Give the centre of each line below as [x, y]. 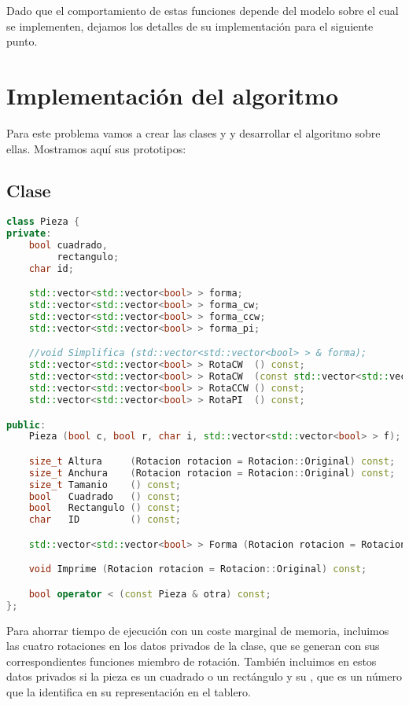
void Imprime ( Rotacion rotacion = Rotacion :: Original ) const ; [198, 569]
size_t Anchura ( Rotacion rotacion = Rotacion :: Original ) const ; [212, 473]
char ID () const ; [105, 520]
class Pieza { [43, 222]
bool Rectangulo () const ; [105, 508]
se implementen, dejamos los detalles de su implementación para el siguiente [190, 26]
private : [29, 234]
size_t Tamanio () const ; [105, 485]
